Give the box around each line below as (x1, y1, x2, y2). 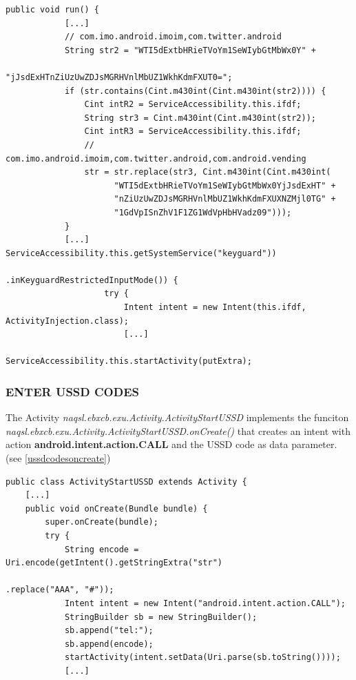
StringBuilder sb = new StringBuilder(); (64, 612, 258, 622)
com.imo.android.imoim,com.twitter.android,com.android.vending (6, 153, 306, 164)
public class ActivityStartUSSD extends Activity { (6, 476, 247, 487)
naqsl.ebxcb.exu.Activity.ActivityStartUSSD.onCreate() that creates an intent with (6, 423, 350, 438)
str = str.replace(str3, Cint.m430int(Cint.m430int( (84, 167, 331, 177)
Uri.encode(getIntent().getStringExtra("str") (6, 558, 222, 568)
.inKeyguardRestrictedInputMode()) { (6, 275, 178, 285)
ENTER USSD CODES (6, 382, 139, 400)
